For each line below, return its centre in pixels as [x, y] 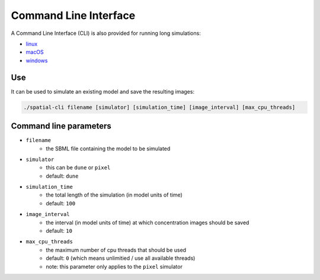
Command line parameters [61, 126]
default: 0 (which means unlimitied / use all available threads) [121, 258]
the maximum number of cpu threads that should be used [116, 250]
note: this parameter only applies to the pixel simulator [114, 266]
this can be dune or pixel [78, 168]
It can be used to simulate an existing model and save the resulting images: [103, 91]
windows [37, 60]
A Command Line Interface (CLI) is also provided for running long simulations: [106, 33]
